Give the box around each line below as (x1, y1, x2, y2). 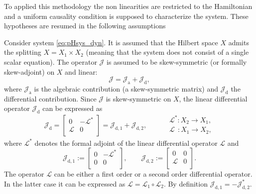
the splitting (4, 47, 41, 57)
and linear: (65, 66, 98, 77)
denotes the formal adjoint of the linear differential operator (34, 137, 218, 148)
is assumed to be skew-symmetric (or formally (106, 56, 247, 67)
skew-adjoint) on (4, 66, 55, 77)
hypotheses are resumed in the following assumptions (4, 20, 166, 31)
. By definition (163, 178, 208, 189)
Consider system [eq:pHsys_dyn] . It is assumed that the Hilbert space (4, 37, 218, 47)
